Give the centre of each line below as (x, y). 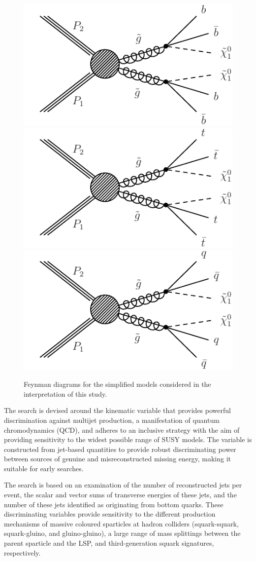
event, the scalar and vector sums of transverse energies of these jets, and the (120, 495)
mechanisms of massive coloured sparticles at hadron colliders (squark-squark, (121, 523)
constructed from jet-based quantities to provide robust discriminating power (120, 449)
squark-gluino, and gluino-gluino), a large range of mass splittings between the (122, 533)
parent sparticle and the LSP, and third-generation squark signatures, (109, 543)
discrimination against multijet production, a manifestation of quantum (112, 420)
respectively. (22, 552)
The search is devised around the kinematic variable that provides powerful (117, 410)
